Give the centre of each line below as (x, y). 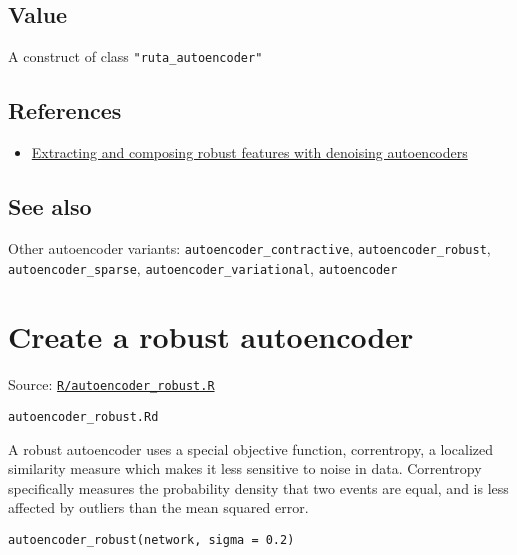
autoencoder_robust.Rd (83, 416)
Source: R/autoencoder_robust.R (111, 384)
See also (50, 206)
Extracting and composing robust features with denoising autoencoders (249, 152)
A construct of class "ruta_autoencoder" (135, 56)
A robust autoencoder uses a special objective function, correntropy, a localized (251, 448)
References (65, 110)
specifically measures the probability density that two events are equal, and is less (258, 487)
